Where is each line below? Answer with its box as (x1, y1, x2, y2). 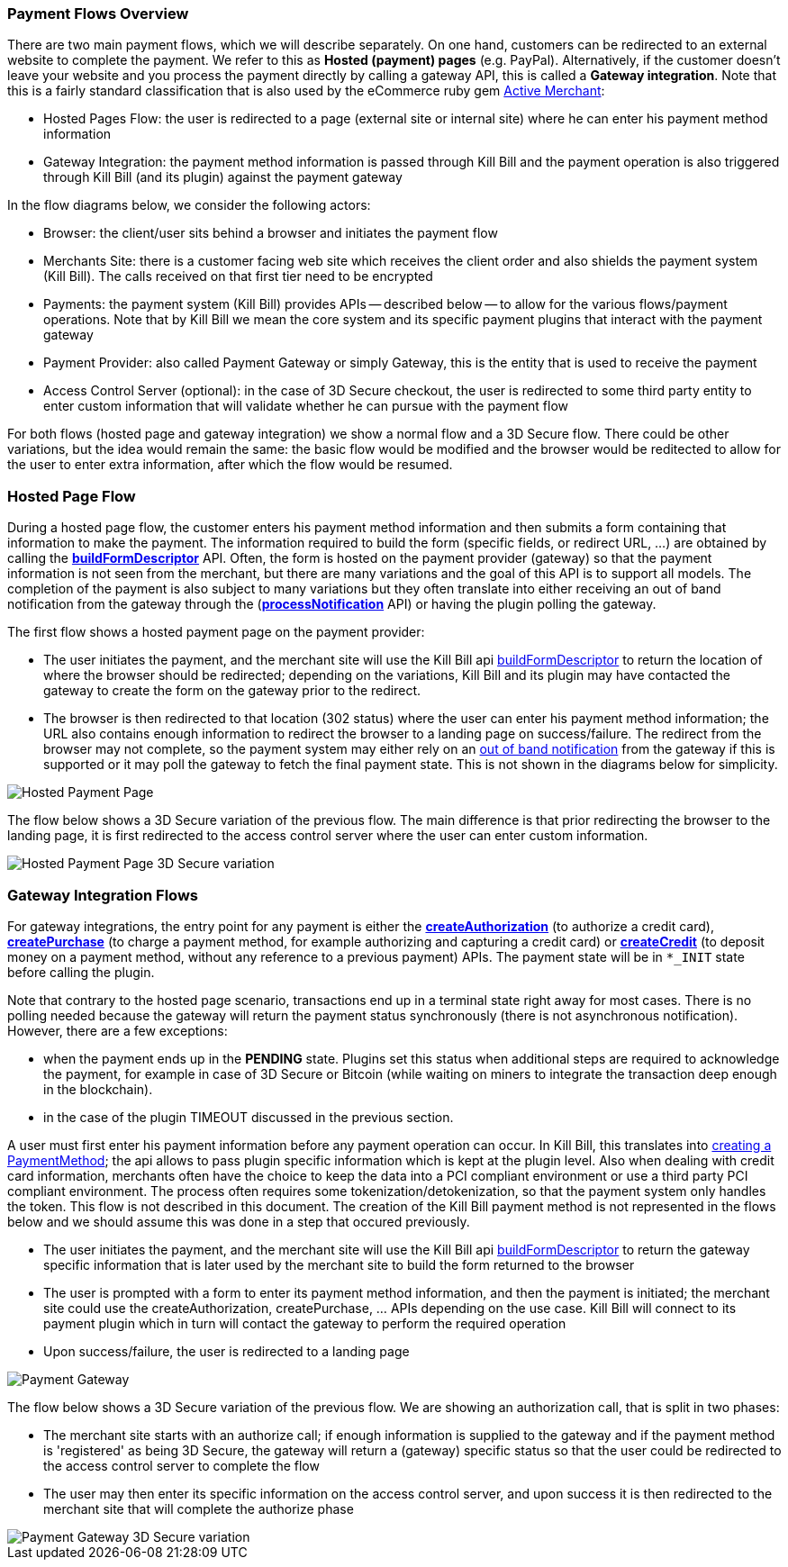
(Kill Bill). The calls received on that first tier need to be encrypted (43, 268, 433, 285)
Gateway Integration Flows (7, 885, 198, 904)
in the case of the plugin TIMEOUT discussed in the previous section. (43, 1109, 454, 1125)
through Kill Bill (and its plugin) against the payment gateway (43, 169, 403, 186)
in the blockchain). (43, 1081, 153, 1097)
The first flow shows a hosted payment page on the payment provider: (7, 624, 425, 640)
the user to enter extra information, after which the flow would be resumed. (7, 457, 453, 473)
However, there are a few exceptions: (7, 1022, 228, 1038)
